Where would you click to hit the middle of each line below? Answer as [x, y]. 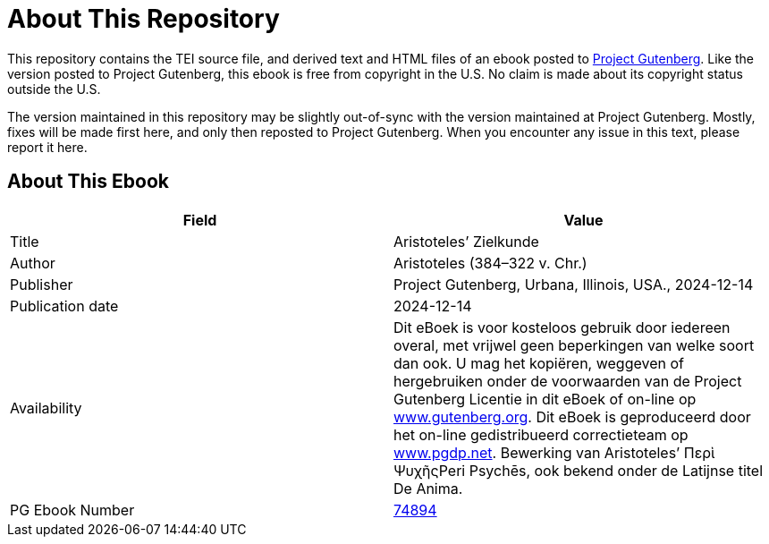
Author [33, 263]
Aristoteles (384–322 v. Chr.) [490, 263]
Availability [46, 408]
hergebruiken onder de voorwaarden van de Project [568, 381]
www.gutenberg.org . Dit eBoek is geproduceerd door [572, 416]
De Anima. [428, 488]
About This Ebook [88, 182]
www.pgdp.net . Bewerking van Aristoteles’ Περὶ [554, 452]
